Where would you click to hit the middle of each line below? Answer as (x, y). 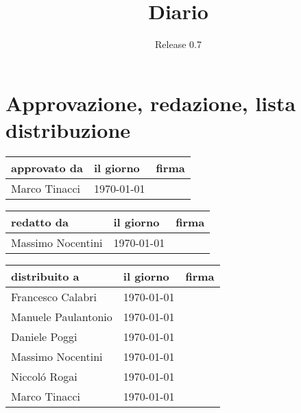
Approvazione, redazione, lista (151, 103)
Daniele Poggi (44, 336)
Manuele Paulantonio (62, 316)
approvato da (47, 167)
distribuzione (68, 129)
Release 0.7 (178, 44)
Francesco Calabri (54, 296)
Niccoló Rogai (44, 376)
